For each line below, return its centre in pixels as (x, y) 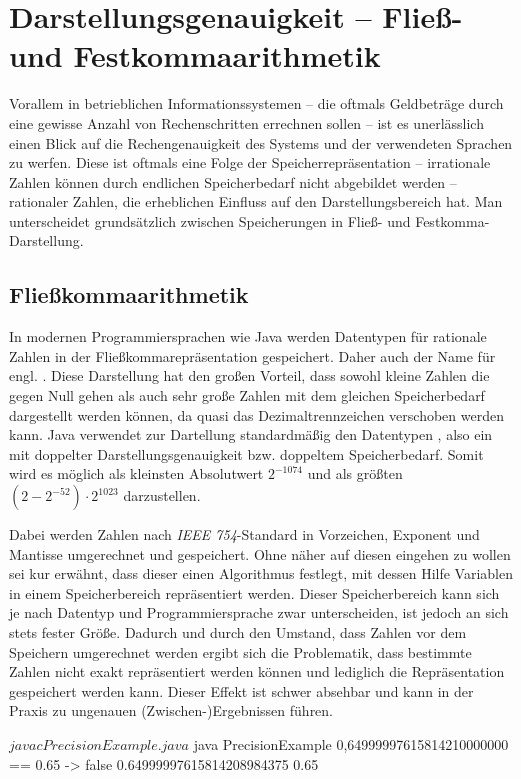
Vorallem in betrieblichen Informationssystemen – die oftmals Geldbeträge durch (256, 103)
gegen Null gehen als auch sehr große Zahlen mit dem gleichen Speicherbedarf (247, 395)
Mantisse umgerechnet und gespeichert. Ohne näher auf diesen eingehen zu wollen (260, 553)
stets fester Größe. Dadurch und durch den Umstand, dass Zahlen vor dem (238, 631)
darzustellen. (162, 495)
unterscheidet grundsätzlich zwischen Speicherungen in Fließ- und (210, 220)
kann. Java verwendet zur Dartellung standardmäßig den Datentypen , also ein (251, 434)
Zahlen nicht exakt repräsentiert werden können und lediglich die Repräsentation (257, 671)
